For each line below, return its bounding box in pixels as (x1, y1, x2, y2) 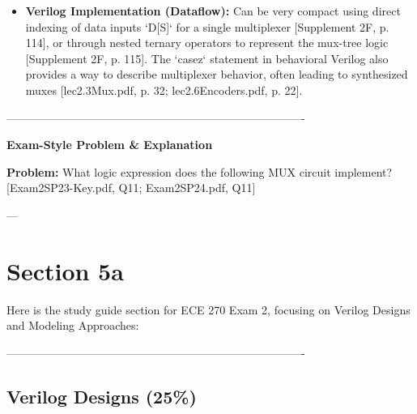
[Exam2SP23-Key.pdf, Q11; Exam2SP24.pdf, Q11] (6, 179, 256, 196)
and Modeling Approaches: (6, 317, 139, 334)
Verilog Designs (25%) (6, 383, 197, 408)
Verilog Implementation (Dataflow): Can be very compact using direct (25, 2, 401, 19)
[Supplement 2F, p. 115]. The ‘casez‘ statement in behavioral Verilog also (25, 49, 389, 66)
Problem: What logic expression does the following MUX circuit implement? (6, 163, 393, 180)
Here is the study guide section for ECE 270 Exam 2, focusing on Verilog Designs (6, 301, 411, 318)
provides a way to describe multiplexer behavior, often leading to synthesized (25, 66, 408, 83)
